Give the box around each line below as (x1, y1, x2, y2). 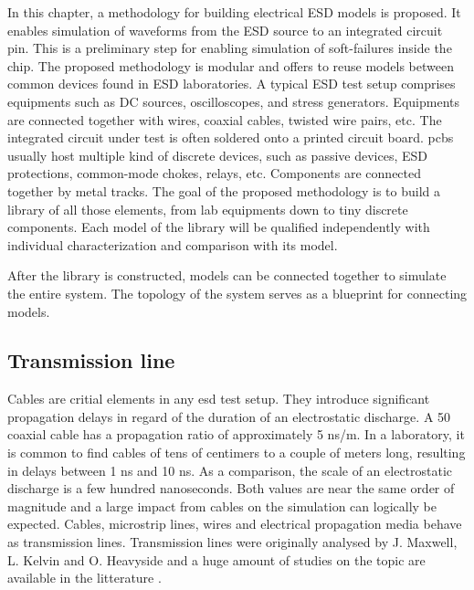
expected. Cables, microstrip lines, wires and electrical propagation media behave (7, 514, 462, 533)
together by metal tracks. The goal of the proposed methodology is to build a (7, 181, 441, 200)
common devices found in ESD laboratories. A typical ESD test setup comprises (7, 74, 456, 93)
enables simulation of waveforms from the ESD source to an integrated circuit (7, 20, 443, 39)
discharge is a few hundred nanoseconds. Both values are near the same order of (7, 479, 455, 498)
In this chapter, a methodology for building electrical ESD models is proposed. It (7, 3, 461, 21)
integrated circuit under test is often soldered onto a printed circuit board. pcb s (7, 128, 454, 147)
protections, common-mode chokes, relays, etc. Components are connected (7, 163, 422, 183)
